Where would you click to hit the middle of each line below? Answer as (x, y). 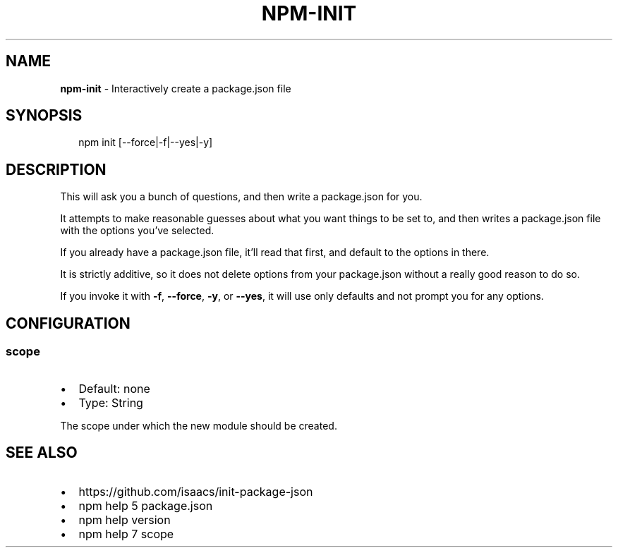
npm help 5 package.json (146, 506)
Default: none (114, 388)
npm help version (125, 520)
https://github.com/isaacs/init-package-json (196, 492)
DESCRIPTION (56, 169)
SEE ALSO (42, 452)
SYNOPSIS (44, 116)
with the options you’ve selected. (137, 231)
